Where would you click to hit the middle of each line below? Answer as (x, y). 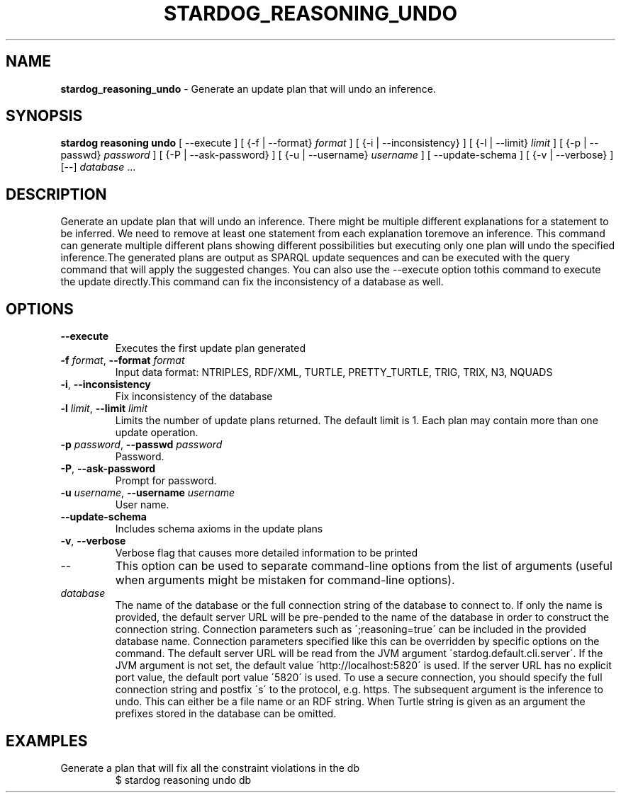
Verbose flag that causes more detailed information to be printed (266, 553)
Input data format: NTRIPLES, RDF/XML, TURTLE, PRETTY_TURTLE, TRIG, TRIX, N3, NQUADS (334, 372)
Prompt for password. (166, 481)
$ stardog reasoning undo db (183, 780)
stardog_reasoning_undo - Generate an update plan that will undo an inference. (248, 89)
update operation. (157, 433)
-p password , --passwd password (141, 445)
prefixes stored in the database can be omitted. (226, 714)
